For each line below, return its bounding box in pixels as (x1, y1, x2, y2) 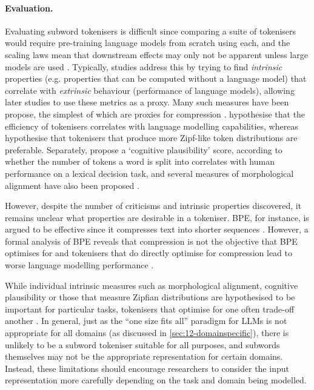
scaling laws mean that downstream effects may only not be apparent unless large (5, 48, 308, 61)
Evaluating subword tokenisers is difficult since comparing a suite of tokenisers (5, 24, 296, 37)
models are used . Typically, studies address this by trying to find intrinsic (5, 60, 282, 73)
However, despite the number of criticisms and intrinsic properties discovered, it (5, 199, 302, 212)
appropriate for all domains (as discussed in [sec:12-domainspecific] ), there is (5, 326, 289, 339)
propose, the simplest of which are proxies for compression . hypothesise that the (5, 107, 306, 120)
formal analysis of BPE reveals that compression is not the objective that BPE (5, 234, 298, 247)
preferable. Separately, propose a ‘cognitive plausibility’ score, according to (5, 143, 282, 156)
